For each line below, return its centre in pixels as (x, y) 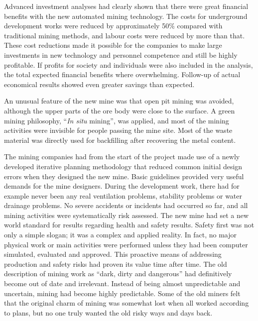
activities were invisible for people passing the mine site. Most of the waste (118, 130)
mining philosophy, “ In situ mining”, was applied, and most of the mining (117, 120)
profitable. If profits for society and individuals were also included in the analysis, (129, 64)
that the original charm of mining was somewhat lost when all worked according (127, 303)
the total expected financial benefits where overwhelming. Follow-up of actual (122, 74)
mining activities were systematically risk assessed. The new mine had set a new (127, 215)
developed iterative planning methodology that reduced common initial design (123, 166)
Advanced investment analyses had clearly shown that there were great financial (126, 6)
